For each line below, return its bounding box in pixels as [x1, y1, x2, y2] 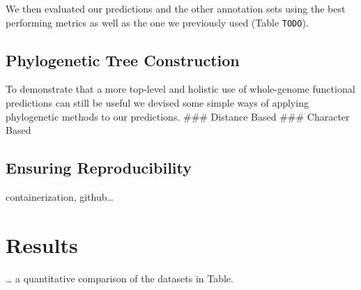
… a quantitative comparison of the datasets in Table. [6, 270, 233, 285]
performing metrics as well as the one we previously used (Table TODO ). [6, 15, 309, 29]
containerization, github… [6, 190, 114, 204]
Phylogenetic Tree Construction [6, 49, 240, 70]
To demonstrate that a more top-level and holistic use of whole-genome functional [6, 82, 355, 96]
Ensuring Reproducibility [6, 157, 192, 178]
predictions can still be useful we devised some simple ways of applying [6, 96, 309, 110]
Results [6, 230, 78, 259]
